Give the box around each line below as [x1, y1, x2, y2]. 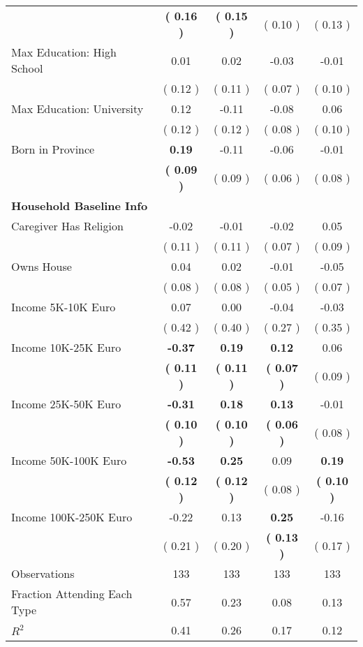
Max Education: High [11, 44, 117, 60]
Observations [11, 565, 75, 581]
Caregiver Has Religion [11, 218, 124, 234]
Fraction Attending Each [11, 586, 133, 602]
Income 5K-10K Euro [11, 299, 116, 315]
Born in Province [11, 141, 95, 157]
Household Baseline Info [11, 198, 148, 214]
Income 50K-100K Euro [11, 452, 127, 468]
